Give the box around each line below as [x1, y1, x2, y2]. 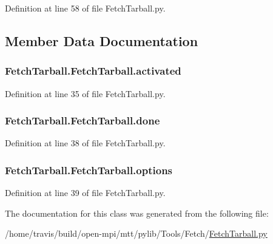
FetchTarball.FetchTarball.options [5, 162, 173, 177]
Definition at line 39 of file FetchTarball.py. [5, 186, 166, 199]
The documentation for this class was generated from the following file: [5, 206, 269, 219]
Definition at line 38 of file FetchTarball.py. [5, 137, 166, 149]
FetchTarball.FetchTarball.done [5, 113, 160, 128]
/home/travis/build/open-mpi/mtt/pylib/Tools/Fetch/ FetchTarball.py [5, 227, 268, 240]
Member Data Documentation [5, 31, 198, 50]
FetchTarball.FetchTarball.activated [5, 63, 181, 78]
